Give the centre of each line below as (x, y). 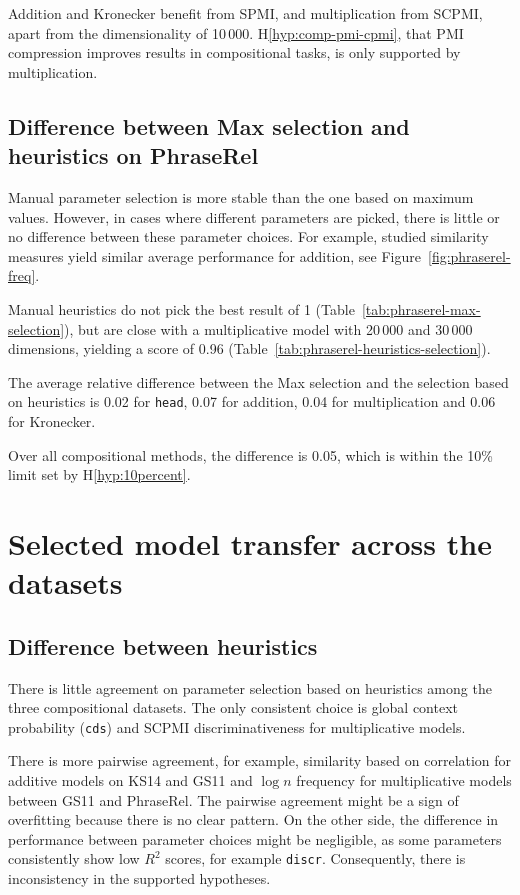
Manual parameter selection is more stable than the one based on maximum (241, 196)
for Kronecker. (52, 420)
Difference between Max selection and (209, 125)
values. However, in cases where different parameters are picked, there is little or (254, 216)
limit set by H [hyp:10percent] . (99, 474)
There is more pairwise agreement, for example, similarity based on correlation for (260, 760)
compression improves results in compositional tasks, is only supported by (234, 52)
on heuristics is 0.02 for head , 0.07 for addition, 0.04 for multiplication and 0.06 (252, 401)
